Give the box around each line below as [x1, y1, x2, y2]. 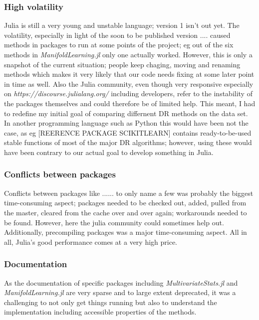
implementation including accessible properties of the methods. [4, 307, 197, 317]
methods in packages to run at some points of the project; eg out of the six [4, 39, 234, 50]
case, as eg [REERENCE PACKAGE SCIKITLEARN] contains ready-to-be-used [4, 127, 252, 138]
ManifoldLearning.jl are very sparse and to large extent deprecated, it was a [4, 287, 236, 298]
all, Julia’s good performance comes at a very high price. [4, 236, 178, 247]
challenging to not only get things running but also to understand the [4, 297, 217, 307]
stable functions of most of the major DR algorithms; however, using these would [4, 137, 252, 148]
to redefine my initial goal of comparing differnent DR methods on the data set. [4, 108, 248, 118]
